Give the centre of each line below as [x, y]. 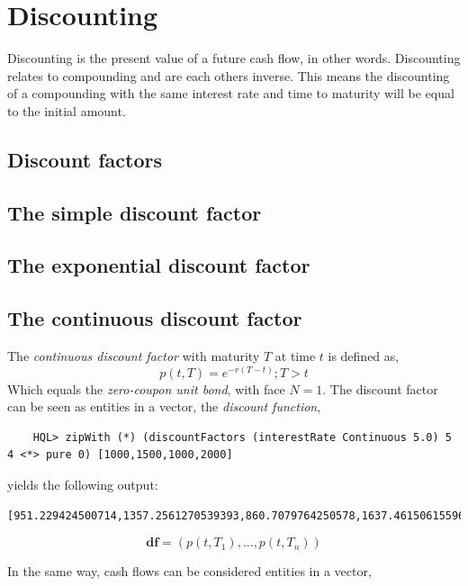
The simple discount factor [135, 212]
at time [295, 356]
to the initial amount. [67, 110]
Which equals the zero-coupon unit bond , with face [146, 388]
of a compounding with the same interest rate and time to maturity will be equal [231, 93]
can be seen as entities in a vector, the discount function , [164, 406]
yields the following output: [83, 485]
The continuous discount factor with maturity [134, 356]
